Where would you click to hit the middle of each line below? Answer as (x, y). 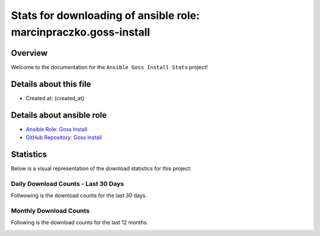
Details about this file (51, 84)
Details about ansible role (59, 115)
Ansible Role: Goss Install (57, 129)
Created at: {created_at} (55, 98)
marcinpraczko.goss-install (81, 32)
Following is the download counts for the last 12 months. (79, 222)
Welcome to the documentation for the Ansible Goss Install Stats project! (109, 67)
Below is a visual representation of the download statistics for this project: (101, 168)
